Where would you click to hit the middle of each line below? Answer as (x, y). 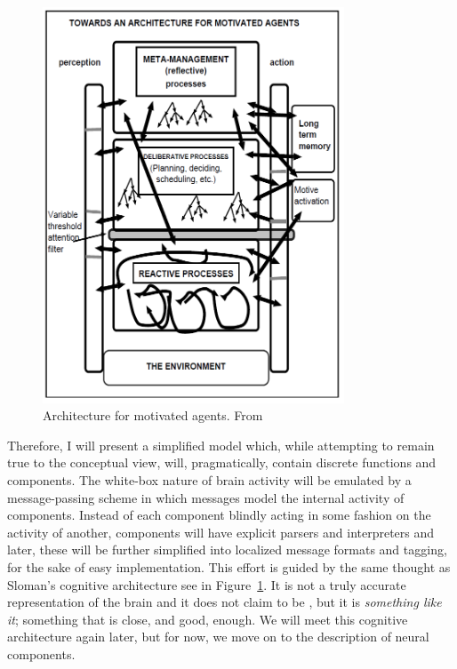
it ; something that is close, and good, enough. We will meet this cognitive (208, 619)
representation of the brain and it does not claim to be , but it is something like (224, 602)
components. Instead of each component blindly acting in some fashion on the (219, 515)
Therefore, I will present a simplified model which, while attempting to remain (221, 445)
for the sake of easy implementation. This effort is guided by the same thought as (229, 566)
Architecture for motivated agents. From (153, 415)
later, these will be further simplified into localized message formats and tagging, (227, 550)
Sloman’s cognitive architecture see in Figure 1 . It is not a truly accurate (207, 584)
